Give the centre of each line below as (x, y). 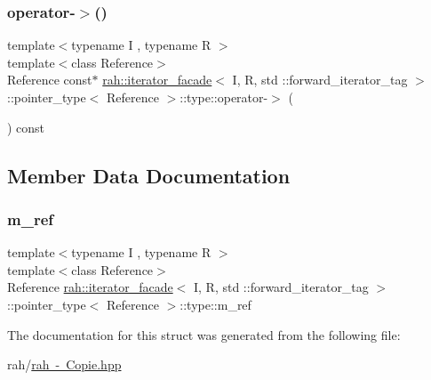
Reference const (50, 80)
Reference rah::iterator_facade (90, 287)
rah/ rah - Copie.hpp (64, 364)
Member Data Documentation (149, 175)
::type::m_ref (215, 304)
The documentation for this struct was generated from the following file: (204, 334)
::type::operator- (224, 97)
